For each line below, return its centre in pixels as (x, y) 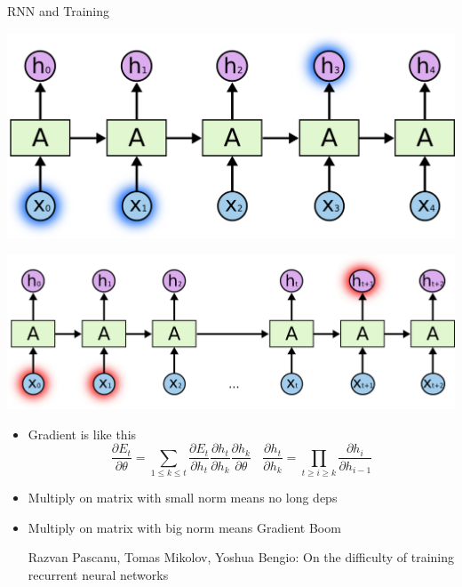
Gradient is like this (82, 434)
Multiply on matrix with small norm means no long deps (183, 498)
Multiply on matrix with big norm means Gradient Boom (184, 527)
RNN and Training (58, 11)
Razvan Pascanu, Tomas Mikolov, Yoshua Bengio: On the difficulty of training (241, 557)
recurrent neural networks (98, 575)
